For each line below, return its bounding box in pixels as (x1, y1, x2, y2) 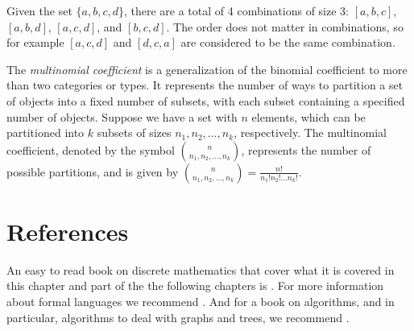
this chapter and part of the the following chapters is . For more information (6, 277, 384, 294)
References (6, 214, 129, 247)
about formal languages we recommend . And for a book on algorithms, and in (6, 293, 395, 310)
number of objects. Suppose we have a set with (6, 108, 238, 125)
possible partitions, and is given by (6, 163, 179, 180)
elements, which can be (251, 108, 366, 125)
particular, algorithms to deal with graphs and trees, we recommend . (6, 308, 350, 325)
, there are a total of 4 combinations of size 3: (123, 2, 350, 19)
